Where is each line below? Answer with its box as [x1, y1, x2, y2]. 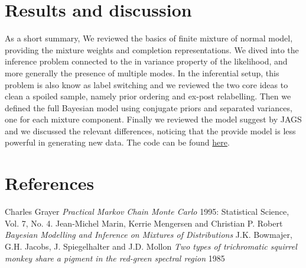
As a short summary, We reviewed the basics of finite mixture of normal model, [5, 32, 293, 44]
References [5, 171, 95, 195]
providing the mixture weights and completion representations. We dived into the [5, 43, 299, 56]
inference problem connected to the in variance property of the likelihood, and [5, 55, 288, 67]
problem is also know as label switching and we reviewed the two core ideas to [5, 78, 288, 91]
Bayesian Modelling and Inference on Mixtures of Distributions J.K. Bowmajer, [5, 228, 292, 241]
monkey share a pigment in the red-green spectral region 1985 [5, 251, 225, 264]
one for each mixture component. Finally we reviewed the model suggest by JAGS [5, 113, 302, 125]
